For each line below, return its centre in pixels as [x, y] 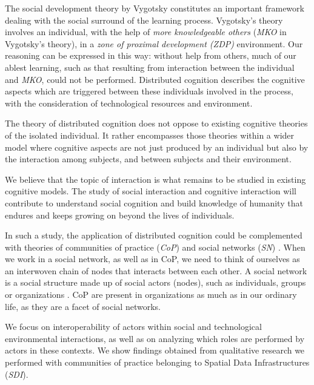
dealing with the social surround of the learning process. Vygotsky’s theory [144, 20]
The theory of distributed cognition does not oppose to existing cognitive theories [156, 123]
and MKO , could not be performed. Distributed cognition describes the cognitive [155, 79]
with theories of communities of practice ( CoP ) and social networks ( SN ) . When [155, 247]
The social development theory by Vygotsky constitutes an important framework [155, 8]
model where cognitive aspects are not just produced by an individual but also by [157, 147]
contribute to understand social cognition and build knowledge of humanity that [154, 202]
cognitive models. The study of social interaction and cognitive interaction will [151, 191]
